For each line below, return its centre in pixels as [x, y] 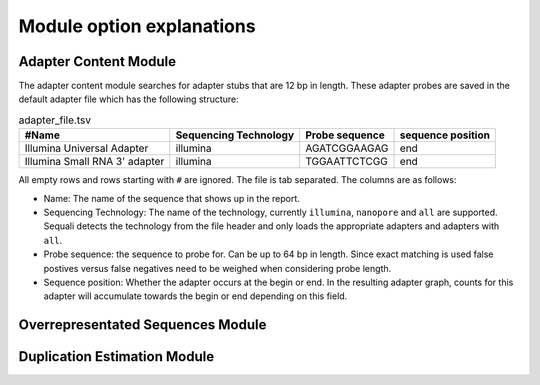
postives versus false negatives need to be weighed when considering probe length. [217, 268]
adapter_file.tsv [55, 120]
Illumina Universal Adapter [86, 148]
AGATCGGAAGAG [347, 148]
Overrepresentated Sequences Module [142, 325]
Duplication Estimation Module [116, 356]
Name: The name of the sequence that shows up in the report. [171, 198]
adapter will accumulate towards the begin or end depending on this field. [195, 296]
